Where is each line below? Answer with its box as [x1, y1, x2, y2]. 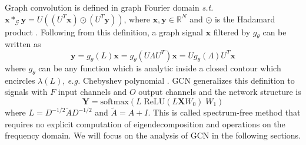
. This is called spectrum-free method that [148, 106, 301, 118]
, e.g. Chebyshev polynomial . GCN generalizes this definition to [62, 74, 295, 86]
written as [5, 38, 41, 50]
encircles [5, 74, 35, 86]
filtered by [213, 25, 251, 38]
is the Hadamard [214, 12, 275, 25]
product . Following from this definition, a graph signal [5, 25, 203, 38]
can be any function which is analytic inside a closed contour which [38, 61, 281, 74]
